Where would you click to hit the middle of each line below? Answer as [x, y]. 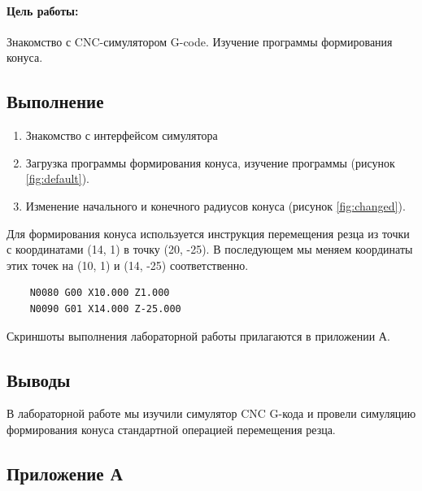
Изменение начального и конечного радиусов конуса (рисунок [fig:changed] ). [215, 205]
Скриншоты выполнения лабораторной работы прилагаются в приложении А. [198, 335]
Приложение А [65, 473]
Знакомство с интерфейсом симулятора [122, 135]
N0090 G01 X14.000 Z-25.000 [105, 309]
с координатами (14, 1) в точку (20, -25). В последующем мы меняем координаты [210, 249]
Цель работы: [43, 10]
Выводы [39, 379]
